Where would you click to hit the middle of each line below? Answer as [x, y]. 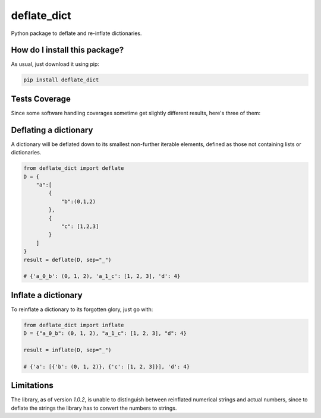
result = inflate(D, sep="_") [67, 350]
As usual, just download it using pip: [55, 64]
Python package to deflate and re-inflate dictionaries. [76, 33]
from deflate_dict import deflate [74, 168]
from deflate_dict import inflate [74, 325]
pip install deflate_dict [61, 80]
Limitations [32, 386]
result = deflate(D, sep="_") [67, 259]
